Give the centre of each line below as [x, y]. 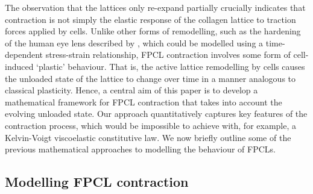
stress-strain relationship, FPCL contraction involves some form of [168, 55]
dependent [24, 55]
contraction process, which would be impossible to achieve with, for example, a [151, 125]
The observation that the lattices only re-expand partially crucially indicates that [155, 7]
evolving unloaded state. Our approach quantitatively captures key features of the [156, 114]
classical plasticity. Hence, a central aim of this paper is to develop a [131, 90]
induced [19, 66]
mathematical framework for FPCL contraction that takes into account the [144, 102]
